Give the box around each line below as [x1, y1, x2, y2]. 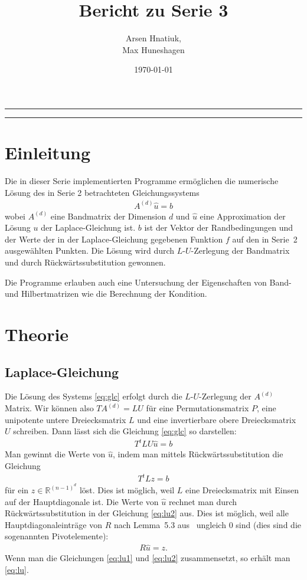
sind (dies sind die [236, 518, 301, 530]
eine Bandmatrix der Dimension [50, 209, 166, 222]
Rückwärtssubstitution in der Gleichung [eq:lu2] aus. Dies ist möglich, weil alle [5, 507, 289, 519]
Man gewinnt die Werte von [5, 448, 106, 460]
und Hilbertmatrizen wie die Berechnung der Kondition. [5, 287, 207, 300]
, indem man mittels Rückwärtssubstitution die [113, 448, 283, 460]
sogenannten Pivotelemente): [5, 530, 109, 542]
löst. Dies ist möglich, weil [79, 484, 175, 496]
